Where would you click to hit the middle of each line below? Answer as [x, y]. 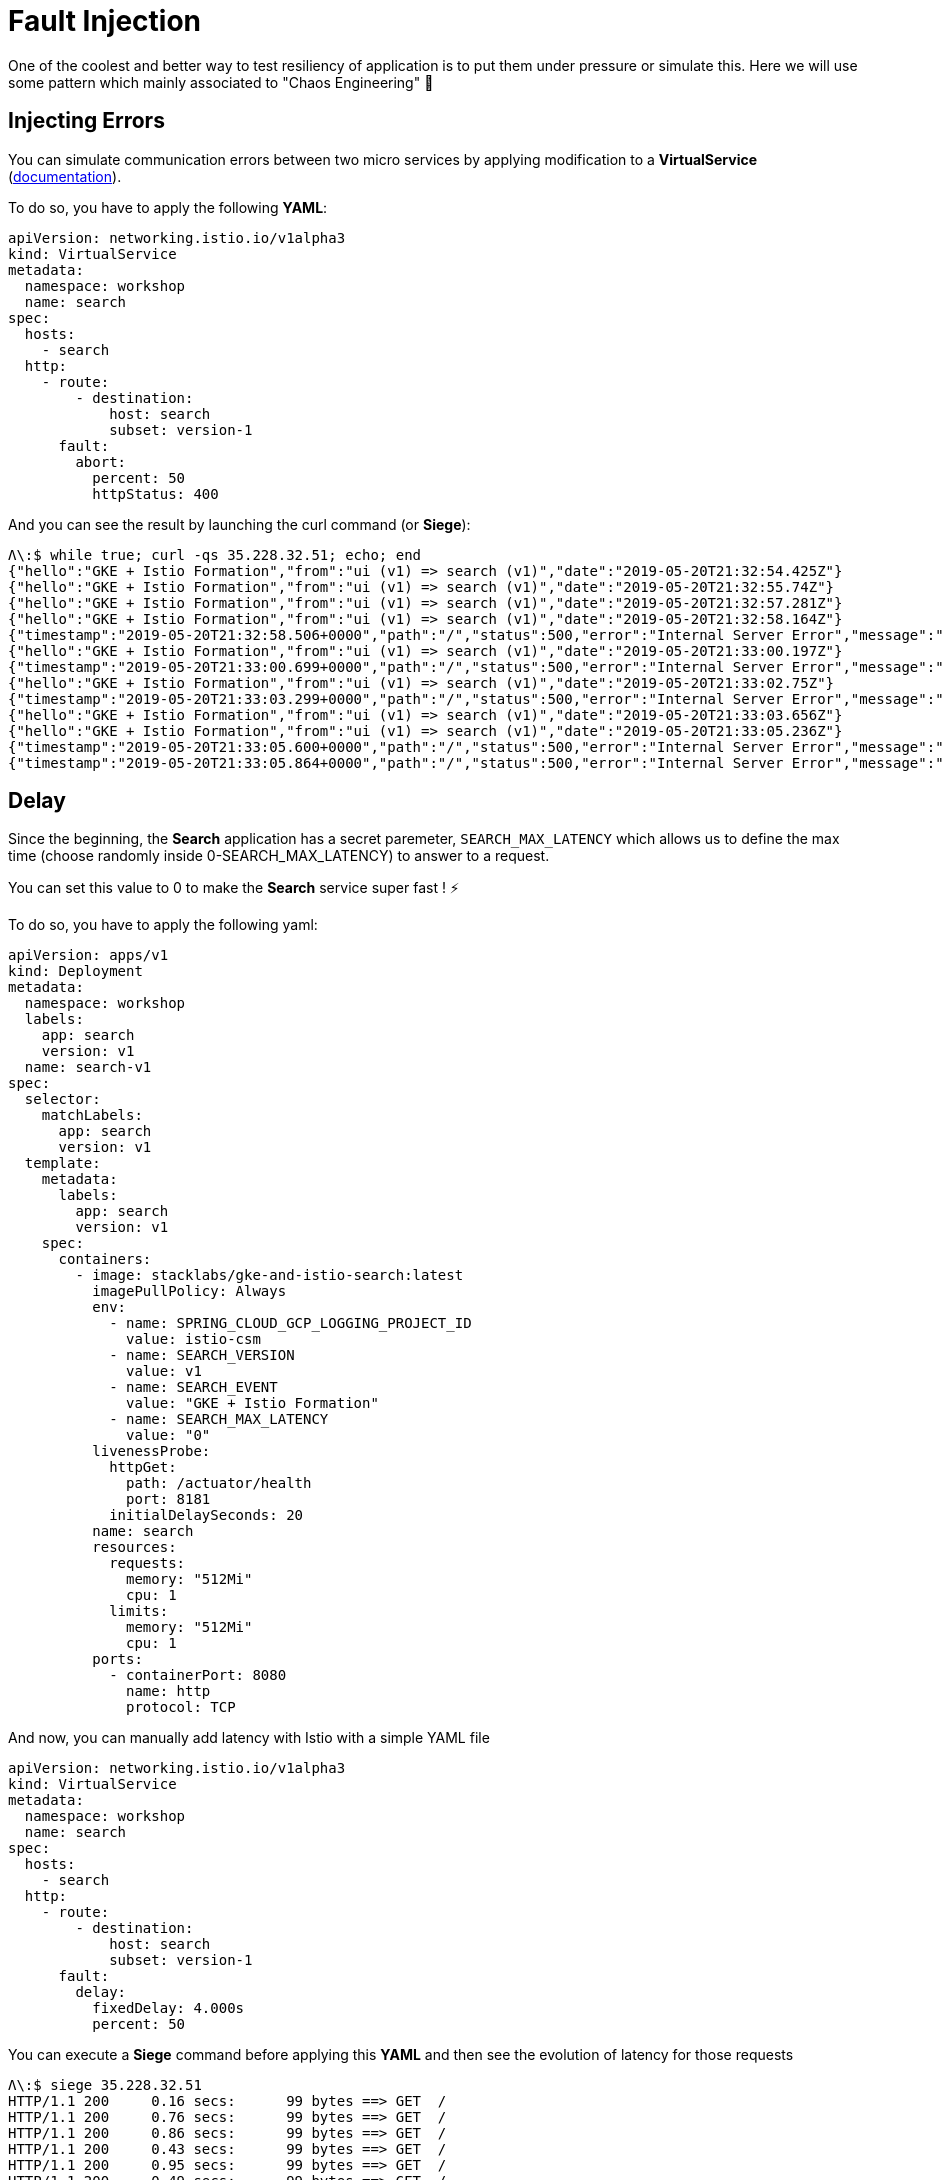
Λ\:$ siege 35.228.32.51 [105, 2085]
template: [62, 1163]
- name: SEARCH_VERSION [202, 1355]
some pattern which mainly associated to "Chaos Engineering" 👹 [221, 82]
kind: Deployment [75, 971]
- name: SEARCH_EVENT [193, 1387]
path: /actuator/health [219, 1483]
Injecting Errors [86, 121]
